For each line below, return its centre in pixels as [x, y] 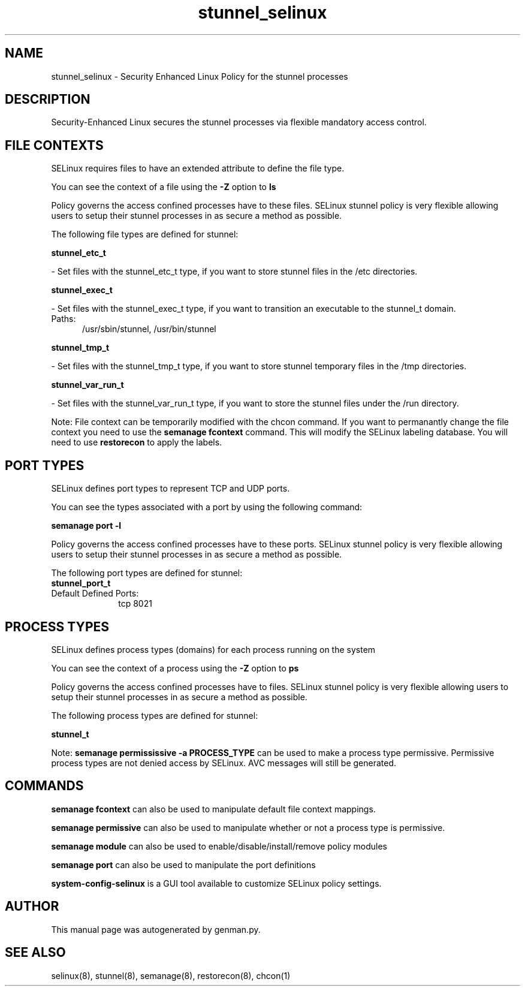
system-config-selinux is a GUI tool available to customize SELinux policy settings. [216, 883]
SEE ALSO [35, 953]
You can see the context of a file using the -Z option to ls [164, 187]
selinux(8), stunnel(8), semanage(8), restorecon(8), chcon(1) [171, 975]
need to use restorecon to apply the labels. [137, 442]
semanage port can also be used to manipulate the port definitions [183, 865]
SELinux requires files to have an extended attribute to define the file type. [198, 168]
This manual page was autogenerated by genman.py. [156, 929]
